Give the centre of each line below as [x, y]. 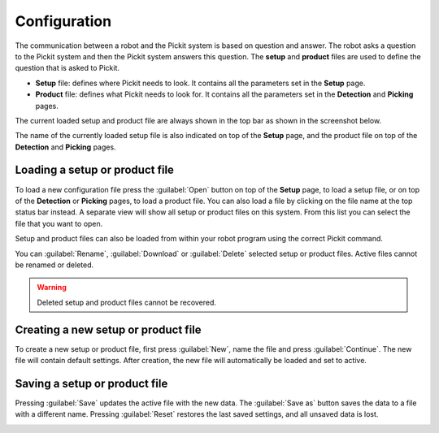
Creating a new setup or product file [109, 329]
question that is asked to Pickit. [67, 68]
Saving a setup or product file [91, 383]
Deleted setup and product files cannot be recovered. [127, 302]
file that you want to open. [59, 223]
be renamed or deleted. [54, 265]
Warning [52, 288]
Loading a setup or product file [95, 170]
